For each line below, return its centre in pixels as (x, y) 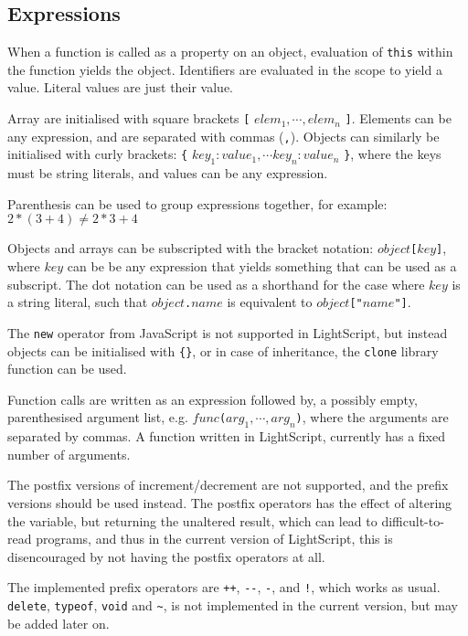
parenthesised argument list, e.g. (98, 417)
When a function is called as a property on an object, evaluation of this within (230, 52)
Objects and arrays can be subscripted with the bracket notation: (191, 248)
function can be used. (67, 369)
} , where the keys (393, 154)
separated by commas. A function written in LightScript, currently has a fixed (226, 436)
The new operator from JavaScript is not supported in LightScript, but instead (228, 332)
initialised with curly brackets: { (98, 154)
